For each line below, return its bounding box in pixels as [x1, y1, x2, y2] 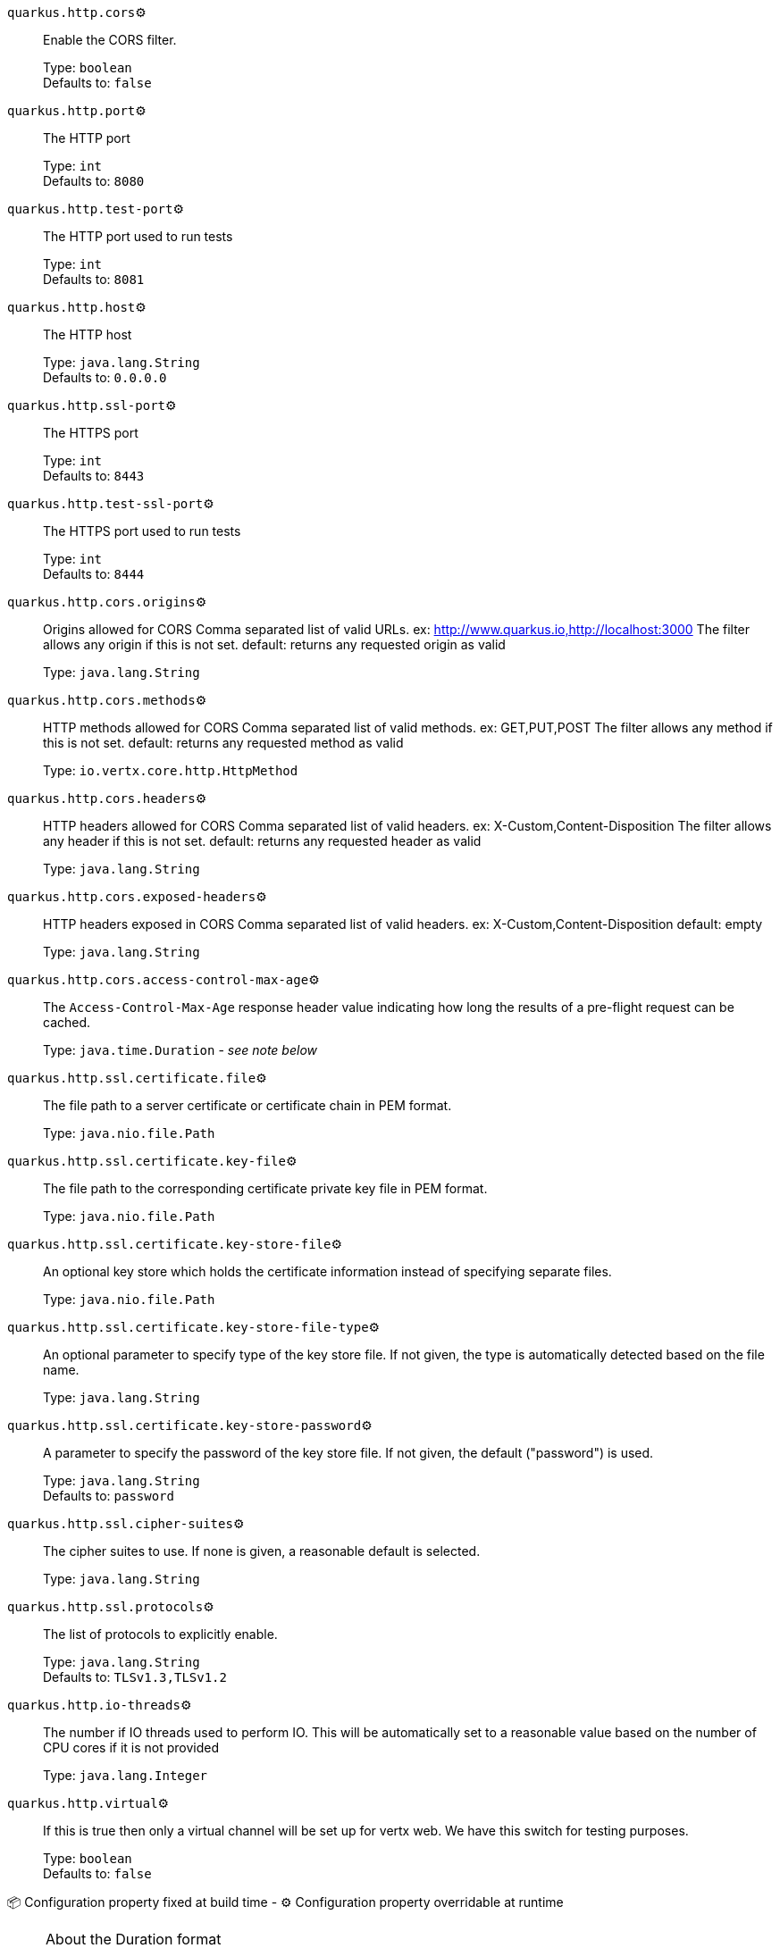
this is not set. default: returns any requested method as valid [43, 735, 404, 750]
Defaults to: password [43, 1488, 174, 1503]
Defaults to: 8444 [43, 566, 145, 581]
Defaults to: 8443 [43, 468, 145, 483]
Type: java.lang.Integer [43, 1768, 208, 1783]
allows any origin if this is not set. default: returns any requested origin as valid [43, 637, 506, 652]
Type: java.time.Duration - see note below [43, 1042, 318, 1058]
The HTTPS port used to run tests [43, 523, 241, 539]
